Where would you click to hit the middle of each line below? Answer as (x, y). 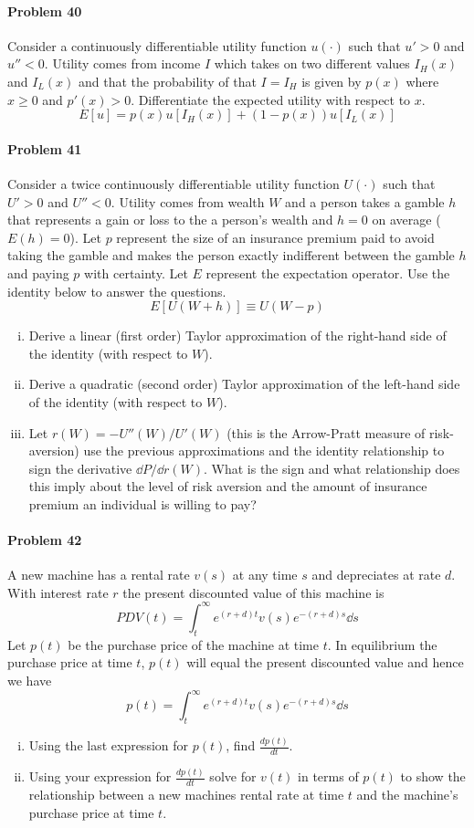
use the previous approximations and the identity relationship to (264, 451)
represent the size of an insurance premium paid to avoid (275, 237)
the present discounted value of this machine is (253, 592)
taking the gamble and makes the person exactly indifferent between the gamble (231, 255)
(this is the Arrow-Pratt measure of (326, 432)
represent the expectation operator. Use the (328, 273)
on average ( (406, 220)
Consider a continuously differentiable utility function (157, 45)
